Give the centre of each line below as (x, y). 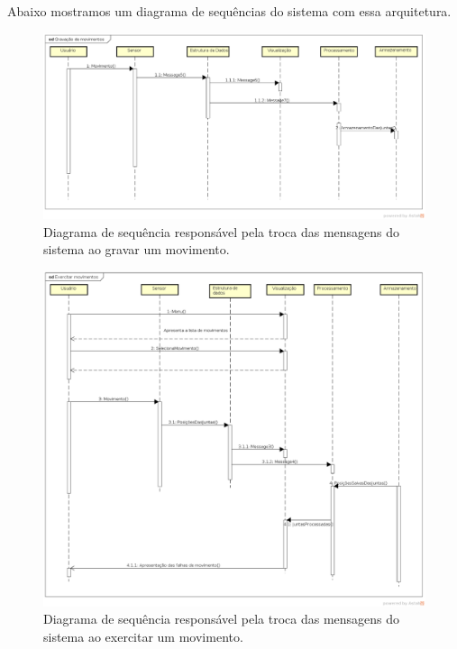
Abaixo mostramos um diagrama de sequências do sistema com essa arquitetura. (229, 11)
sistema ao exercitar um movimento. (143, 636)
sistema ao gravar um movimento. (137, 249)
